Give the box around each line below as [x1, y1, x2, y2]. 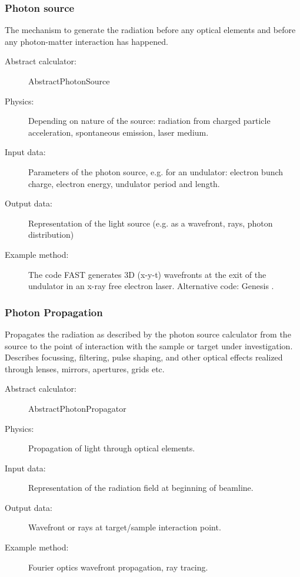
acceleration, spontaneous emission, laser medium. [28, 126, 209, 138]
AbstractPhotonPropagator [28, 402, 126, 414]
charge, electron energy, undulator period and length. [28, 177, 220, 189]
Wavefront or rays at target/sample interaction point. [28, 521, 221, 533]
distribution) [28, 228, 74, 241]
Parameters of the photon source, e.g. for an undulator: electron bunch [28, 165, 284, 178]
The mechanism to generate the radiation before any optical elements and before [5, 24, 296, 36]
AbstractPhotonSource [28, 75, 110, 87]
